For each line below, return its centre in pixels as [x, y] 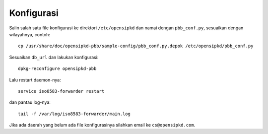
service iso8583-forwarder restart [61, 91]
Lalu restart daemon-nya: [35, 80]
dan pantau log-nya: [30, 102]
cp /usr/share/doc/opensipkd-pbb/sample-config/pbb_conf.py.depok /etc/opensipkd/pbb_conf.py [136, 46]
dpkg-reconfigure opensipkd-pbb [57, 69]
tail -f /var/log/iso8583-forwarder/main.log [74, 114]
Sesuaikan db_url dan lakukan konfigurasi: [54, 57]
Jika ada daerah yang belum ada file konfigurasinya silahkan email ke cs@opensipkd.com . [102, 125]
